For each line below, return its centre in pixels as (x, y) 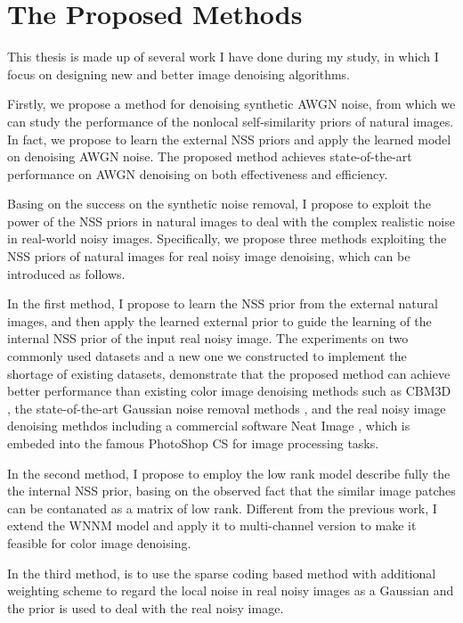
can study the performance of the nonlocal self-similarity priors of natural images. (231, 121)
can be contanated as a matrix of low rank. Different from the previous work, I (222, 508)
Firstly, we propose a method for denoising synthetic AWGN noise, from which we (231, 104)
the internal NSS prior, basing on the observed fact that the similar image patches (231, 491)
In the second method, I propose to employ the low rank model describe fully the (229, 473)
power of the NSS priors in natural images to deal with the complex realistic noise (231, 221)
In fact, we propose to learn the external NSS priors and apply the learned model (229, 139)
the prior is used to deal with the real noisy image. (146, 607)
